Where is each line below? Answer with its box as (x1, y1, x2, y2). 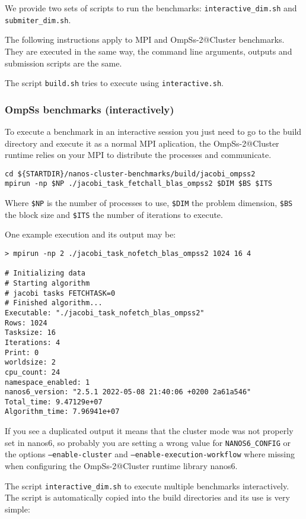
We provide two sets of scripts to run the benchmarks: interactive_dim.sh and (5, 2, 297, 14)
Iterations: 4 (5, 338, 60, 347)
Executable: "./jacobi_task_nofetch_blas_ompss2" (5, 308, 205, 317)
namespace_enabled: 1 (5, 378, 90, 387)
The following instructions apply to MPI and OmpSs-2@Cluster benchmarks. (5, 33, 285, 46)
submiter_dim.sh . (5, 13, 71, 26)
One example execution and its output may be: (5, 228, 176, 240)
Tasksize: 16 (5, 328, 56, 337)
